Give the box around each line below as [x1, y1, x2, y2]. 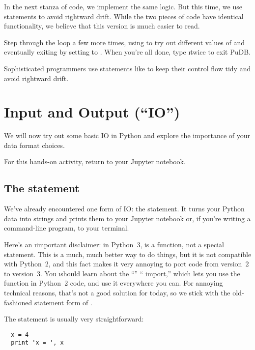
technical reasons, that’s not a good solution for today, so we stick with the [4, 288, 230, 298]
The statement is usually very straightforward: [4, 314, 144, 324]
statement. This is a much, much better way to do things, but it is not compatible [4, 249, 252, 259]
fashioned [4, 297, 32, 307]
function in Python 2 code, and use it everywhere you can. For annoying [4, 278, 223, 288]
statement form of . [34, 297, 92, 307]
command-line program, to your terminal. [4, 223, 129, 233]
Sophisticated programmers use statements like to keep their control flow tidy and [4, 63, 251, 73]
